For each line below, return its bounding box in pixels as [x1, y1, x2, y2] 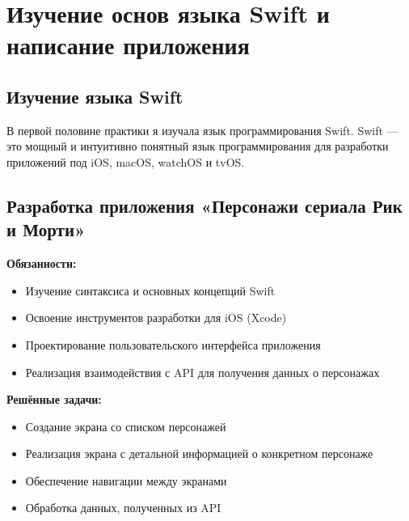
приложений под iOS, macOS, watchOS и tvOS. [6, 153, 245, 170]
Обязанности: [6, 255, 77, 272]
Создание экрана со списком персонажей [25, 417, 226, 434]
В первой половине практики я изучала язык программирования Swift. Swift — [6, 121, 398, 138]
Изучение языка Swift [6, 83, 183, 108]
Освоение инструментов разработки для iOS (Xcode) [25, 309, 287, 326]
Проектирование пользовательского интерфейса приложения [25, 336, 321, 353]
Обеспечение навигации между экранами [25, 472, 227, 489]
